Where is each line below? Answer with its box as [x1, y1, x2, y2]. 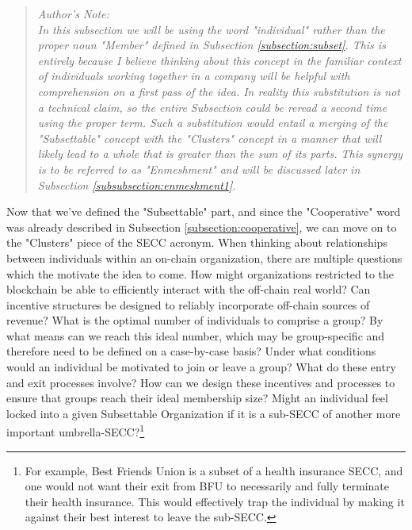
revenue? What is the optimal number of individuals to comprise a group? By [6, 312, 383, 328]
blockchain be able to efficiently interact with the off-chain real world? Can [6, 281, 371, 298]
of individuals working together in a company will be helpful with [37, 67, 350, 84]
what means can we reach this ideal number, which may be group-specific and [6, 327, 385, 344]
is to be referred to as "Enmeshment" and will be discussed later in [37, 160, 360, 177]
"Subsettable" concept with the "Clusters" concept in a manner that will [37, 129, 382, 146]
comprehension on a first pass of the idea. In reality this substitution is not [37, 83, 400, 99]
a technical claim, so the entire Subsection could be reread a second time [37, 98, 387, 115]
